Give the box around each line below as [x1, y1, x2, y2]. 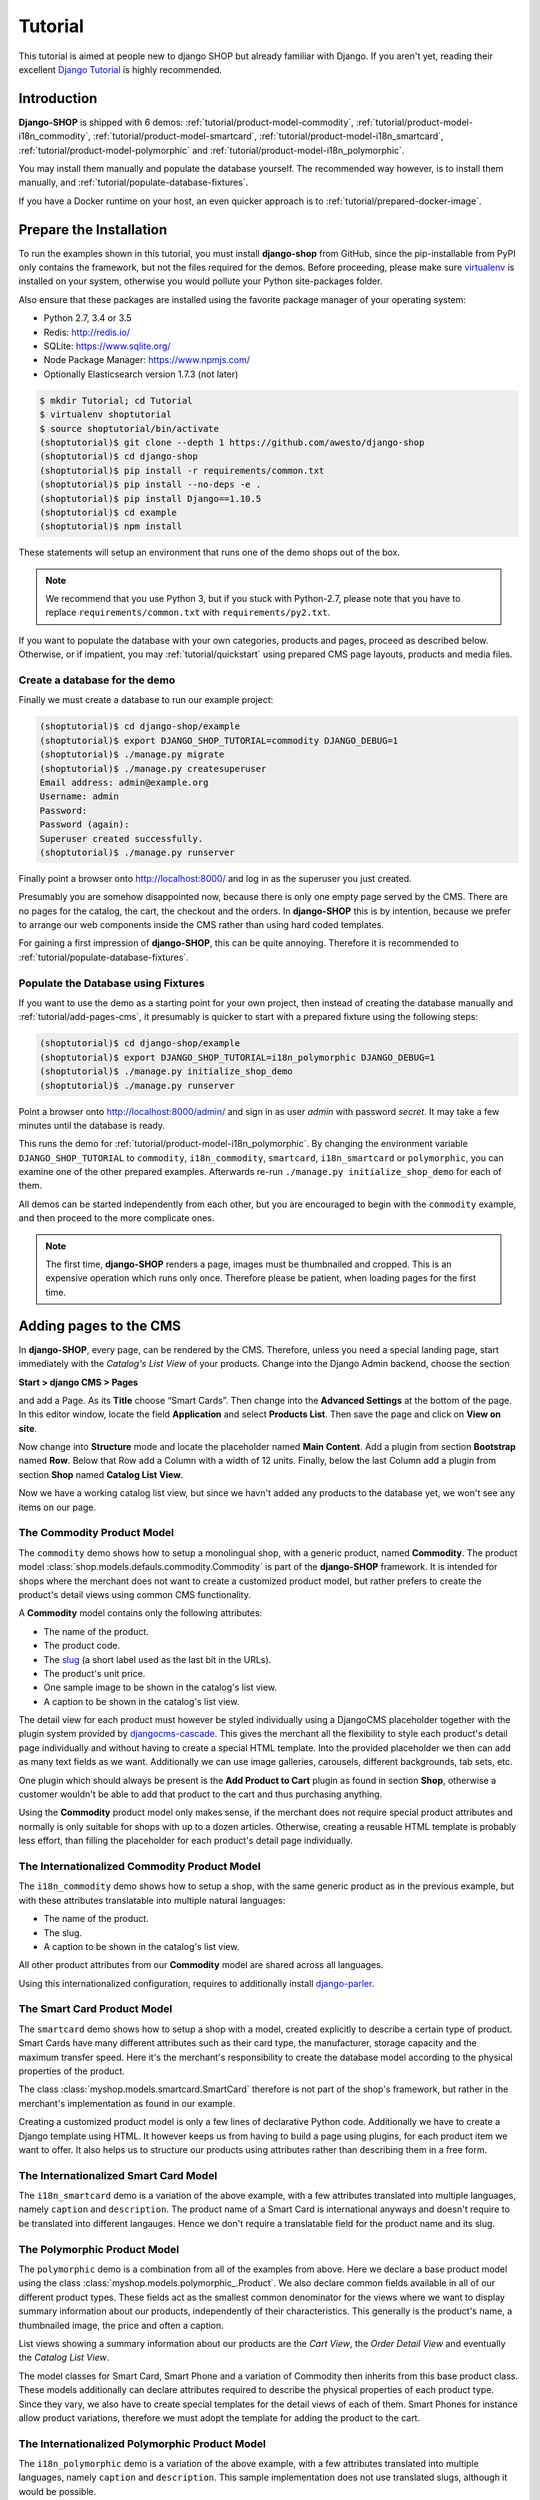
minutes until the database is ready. [18, 1119, 165, 1131]
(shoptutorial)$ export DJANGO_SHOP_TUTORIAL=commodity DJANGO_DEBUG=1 [39, 735, 399, 746]
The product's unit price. [43, 1667, 146, 1679]
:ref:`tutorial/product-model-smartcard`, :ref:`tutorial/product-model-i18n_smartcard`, [92, 130, 444, 142]
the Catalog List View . [18, 2351, 110, 2364]
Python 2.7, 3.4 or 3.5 [43, 312, 132, 324]
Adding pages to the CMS [18, 1317, 182, 1334]
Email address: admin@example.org [39, 776, 209, 788]
